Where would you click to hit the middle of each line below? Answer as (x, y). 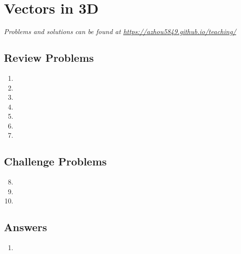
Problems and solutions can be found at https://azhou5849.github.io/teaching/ (120, 31)
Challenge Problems (56, 161)
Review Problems (49, 58)
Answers (26, 227)
